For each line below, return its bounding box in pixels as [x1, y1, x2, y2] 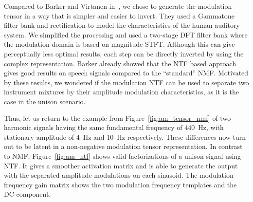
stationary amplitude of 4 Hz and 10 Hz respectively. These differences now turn [4, 131, 246, 142]
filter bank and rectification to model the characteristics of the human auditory [4, 20, 240, 30]
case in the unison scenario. [4, 96, 86, 106]
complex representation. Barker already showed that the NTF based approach [4, 58, 236, 68]
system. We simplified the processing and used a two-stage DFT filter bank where [4, 29, 248, 39]
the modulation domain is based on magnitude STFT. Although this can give [4, 39, 235, 49]
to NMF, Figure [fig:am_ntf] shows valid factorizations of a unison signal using [4, 150, 241, 161]
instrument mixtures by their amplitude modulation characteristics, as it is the [4, 87, 239, 97]
